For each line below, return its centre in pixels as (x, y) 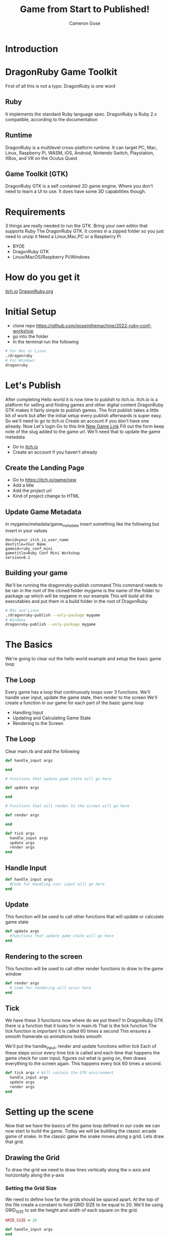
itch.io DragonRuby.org (29, 292)
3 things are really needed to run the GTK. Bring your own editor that (76, 226)
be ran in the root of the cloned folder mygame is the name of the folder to (82, 590)
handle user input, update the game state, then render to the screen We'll (81, 698)
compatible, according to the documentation (51, 119)
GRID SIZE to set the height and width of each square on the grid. (72, 1211)
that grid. (15, 1142)
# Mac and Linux (22, 610)
